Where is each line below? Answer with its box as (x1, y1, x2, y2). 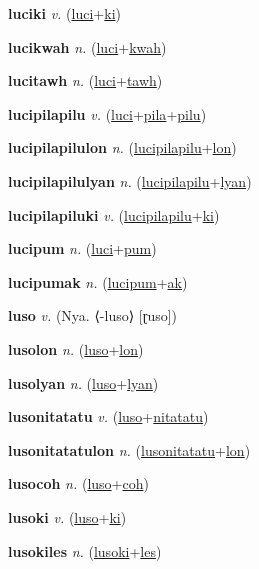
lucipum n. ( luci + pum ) (8, 238, 157, 259)
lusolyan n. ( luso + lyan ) (8, 372, 159, 393)
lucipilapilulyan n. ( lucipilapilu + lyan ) (8, 170, 252, 191)
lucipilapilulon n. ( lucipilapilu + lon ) (8, 137, 237, 158)
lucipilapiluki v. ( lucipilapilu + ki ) (8, 204, 220, 225)
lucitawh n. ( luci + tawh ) (8, 70, 163, 91)
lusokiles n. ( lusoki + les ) (8, 540, 162, 561)
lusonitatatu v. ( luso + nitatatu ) (8, 406, 209, 427)
